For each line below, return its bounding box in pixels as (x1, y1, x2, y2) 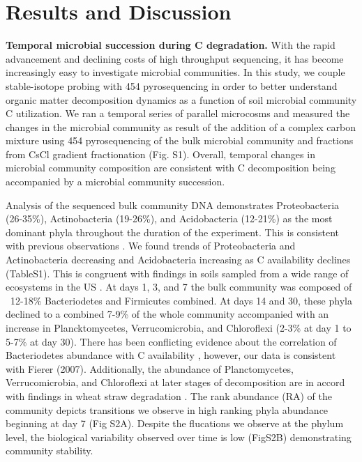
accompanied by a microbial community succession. (6, 174, 225, 189)
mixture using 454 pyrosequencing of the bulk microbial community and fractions (6, 133, 354, 148)
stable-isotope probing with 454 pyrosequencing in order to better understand (6, 78, 338, 93)
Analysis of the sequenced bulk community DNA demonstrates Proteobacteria (6, 197, 340, 212)
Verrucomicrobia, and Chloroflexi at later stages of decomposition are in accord (6, 375, 345, 390)
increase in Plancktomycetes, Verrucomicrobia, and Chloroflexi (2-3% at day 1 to (6, 321, 352, 334)
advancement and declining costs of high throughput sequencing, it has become (6, 51, 344, 66)
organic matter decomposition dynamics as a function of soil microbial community (6, 92, 357, 107)
